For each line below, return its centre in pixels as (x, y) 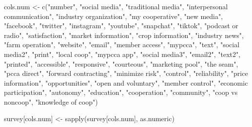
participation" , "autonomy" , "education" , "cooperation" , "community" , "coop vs (121, 92)
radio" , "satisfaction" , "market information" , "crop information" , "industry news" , (124, 35)
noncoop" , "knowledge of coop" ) (51, 101)
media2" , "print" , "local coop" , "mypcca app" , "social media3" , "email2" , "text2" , (122, 54)
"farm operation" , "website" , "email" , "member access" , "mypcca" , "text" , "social (122, 45)
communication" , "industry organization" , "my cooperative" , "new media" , (114, 16)
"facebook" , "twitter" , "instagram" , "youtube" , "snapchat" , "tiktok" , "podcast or (121, 26)
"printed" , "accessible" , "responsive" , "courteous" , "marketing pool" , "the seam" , (121, 63)
